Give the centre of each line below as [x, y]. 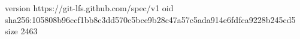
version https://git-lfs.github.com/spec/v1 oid [89, 8]
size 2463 [21, 31]
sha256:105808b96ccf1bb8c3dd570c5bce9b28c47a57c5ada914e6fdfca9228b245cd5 [150, 19]
